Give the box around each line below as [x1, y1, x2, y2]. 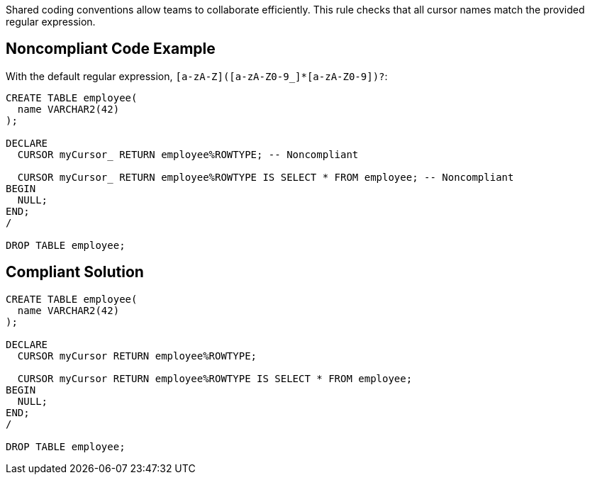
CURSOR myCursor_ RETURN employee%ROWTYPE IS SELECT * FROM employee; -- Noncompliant [17, 171, 514, 183]
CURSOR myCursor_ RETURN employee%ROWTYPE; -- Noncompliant [17, 148, 359, 160]
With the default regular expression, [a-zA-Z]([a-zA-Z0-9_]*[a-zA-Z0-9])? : [6, 69, 388, 82]
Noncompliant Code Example [6, 40, 216, 58]
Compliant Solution [6, 263, 144, 281]
